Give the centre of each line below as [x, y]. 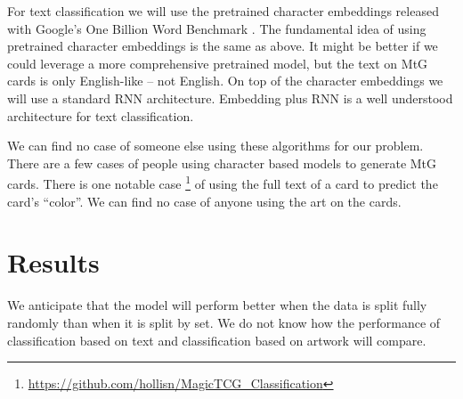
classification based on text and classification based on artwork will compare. [217, 340]
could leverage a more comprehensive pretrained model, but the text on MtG [218, 63]
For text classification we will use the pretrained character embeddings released [223, 11]
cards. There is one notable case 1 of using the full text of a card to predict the [223, 182]
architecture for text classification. [101, 115]
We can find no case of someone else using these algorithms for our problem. [215, 146]
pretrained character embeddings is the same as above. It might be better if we [223, 46]
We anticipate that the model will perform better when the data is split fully [217, 305]
